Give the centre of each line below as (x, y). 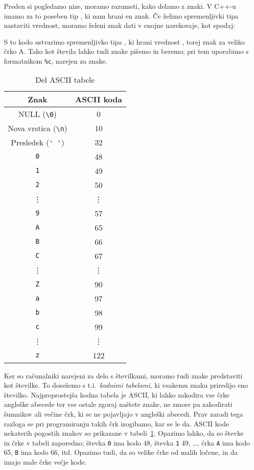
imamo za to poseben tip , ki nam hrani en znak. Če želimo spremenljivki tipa (121, 15)
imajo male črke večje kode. (45, 462)
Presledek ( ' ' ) (38, 142)
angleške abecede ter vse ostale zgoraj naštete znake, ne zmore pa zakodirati (118, 404)
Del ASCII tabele (65, 79)
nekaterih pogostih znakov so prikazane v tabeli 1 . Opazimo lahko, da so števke (124, 433)
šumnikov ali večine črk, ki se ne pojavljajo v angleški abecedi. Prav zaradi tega (124, 414)
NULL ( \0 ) (37, 114)
